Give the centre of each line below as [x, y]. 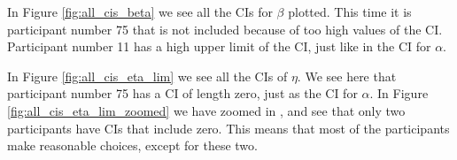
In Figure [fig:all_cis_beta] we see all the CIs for [140, 11]
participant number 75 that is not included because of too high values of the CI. [225, 29]
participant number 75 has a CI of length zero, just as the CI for [182, 93]
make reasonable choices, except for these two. [132, 145]
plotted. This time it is [350, 11]
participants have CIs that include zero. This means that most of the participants [228, 128]
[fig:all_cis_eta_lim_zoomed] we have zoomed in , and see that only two [206, 110]
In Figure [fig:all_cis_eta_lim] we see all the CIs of [147, 76]
